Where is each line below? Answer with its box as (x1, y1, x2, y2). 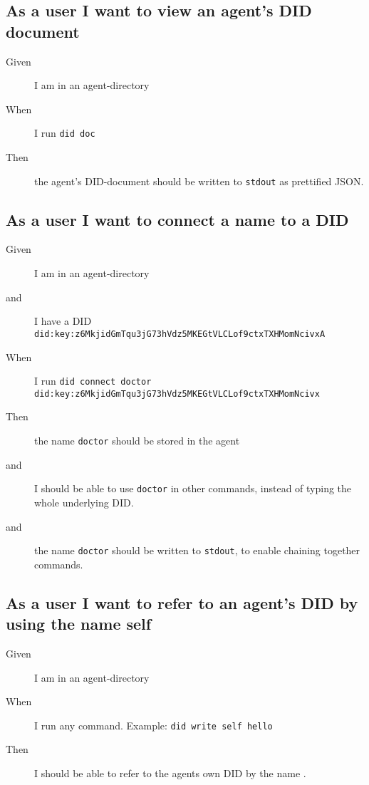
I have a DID (34, 313, 92, 328)
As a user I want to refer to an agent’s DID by (6, 591, 358, 613)
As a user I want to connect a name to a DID (6, 208, 349, 230)
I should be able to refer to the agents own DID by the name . (34, 765, 306, 780)
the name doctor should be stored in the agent (34, 433, 240, 448)
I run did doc (34, 125, 95, 140)
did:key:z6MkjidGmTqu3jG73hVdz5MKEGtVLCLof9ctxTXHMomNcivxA (34, 328, 326, 339)
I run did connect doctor (34, 373, 152, 388)
